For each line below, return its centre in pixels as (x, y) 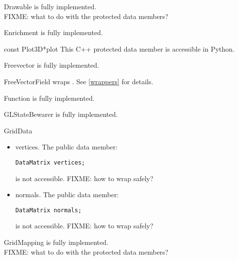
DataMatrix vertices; (50, 162)
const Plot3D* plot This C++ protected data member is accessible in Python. (119, 48)
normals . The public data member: (67, 195)
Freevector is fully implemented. (51, 65)
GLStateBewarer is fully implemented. (61, 114)
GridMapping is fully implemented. (56, 242)
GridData (18, 130)
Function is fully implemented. (49, 98)
